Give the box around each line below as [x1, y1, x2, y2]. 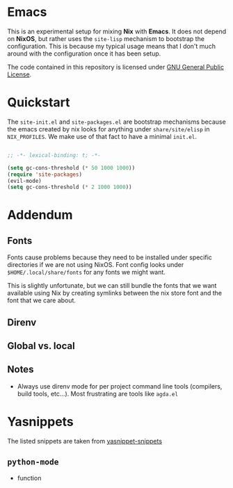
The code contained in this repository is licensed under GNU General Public [7, 63, 225, 71]
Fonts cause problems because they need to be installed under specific [7, 253, 212, 261]
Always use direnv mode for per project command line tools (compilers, [17, 382, 223, 390]
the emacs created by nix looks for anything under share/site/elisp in [7, 124, 210, 133]
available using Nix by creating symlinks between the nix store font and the [7, 289, 223, 298]
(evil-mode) [7, 177, 42, 184]
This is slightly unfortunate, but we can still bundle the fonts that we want [7, 282, 217, 290]
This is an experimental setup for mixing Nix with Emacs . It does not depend [7, 27, 227, 35]
